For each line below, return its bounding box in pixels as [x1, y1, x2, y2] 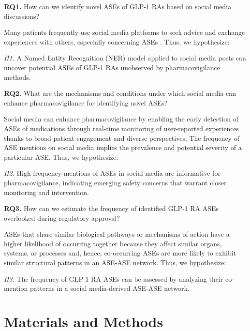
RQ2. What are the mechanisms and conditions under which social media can [4, 88, 236, 98]
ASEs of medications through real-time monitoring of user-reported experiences [4, 123, 239, 133]
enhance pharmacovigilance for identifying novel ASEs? [4, 97, 168, 107]
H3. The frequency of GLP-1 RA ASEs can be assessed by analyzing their [4, 273, 223, 284]
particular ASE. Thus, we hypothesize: [4, 151, 118, 162]
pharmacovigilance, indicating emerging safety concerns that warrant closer [4, 177, 227, 187]
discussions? [4, 11, 40, 21]
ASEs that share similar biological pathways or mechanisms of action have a [4, 229, 230, 239]
